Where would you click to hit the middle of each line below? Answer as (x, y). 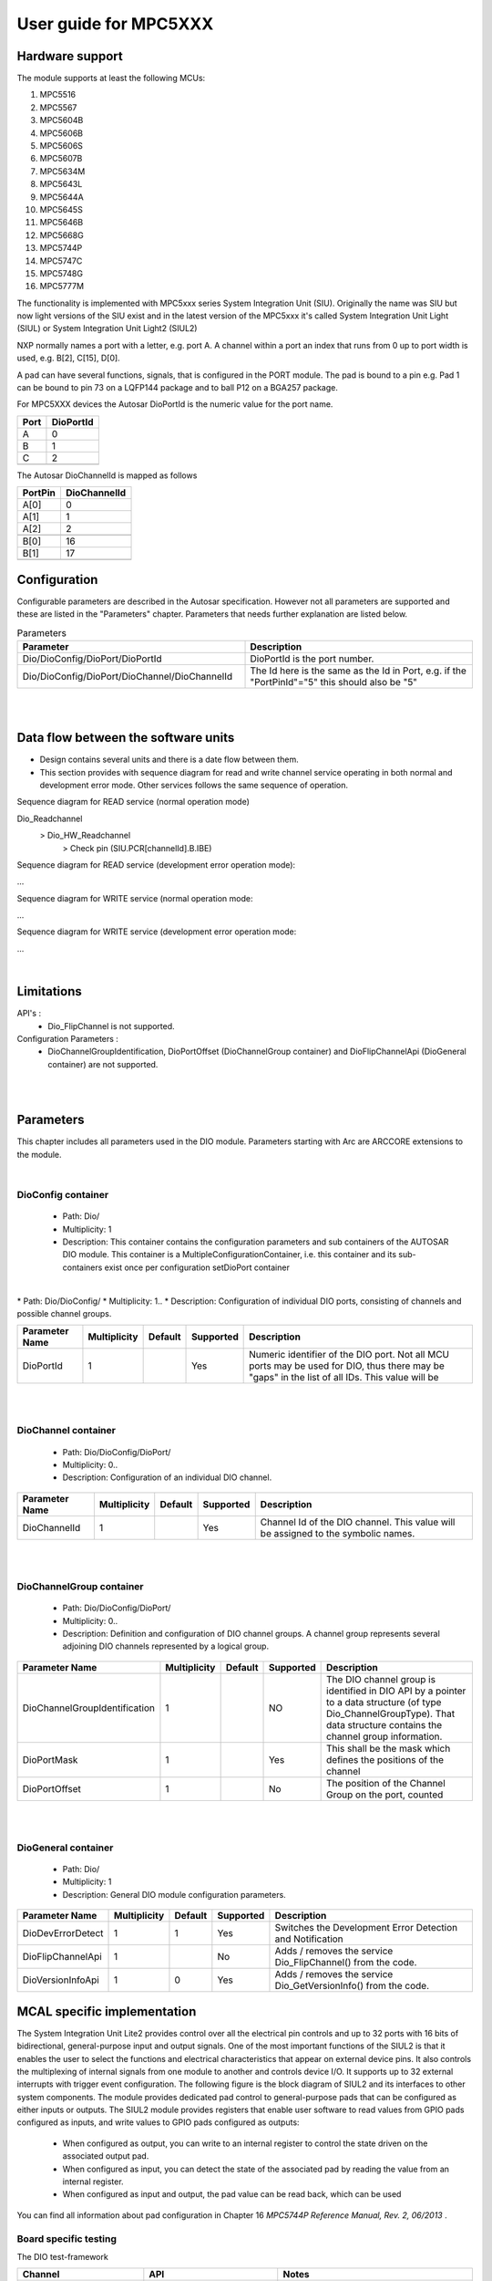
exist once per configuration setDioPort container (197, 1267)
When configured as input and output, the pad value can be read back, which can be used (232, 2194)
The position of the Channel (386, 1783)
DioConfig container (63, 1194)
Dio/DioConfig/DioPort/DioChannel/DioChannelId (128, 676)
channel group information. (384, 1736)
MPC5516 (58, 95)
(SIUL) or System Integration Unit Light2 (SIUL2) (107, 328)
